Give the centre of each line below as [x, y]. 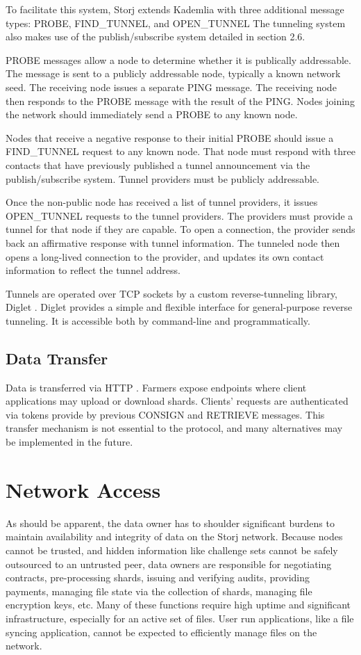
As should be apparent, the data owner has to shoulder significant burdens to [170, 523]
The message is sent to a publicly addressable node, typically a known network [173, 73]
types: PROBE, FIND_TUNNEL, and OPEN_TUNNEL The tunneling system [176, 23]
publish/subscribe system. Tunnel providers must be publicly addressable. [163, 178]
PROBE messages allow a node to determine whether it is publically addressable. [178, 59]
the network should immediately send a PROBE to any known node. [152, 114]
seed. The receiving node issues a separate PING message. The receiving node [171, 87]
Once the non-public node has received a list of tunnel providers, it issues [162, 202]
